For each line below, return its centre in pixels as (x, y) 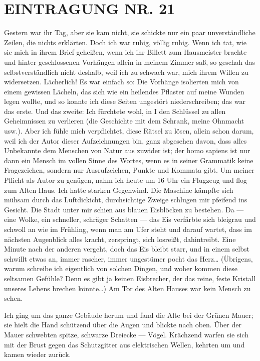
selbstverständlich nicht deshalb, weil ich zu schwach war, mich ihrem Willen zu (126, 72)
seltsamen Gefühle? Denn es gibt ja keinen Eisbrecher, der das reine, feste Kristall (130, 278)
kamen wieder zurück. (38, 354)
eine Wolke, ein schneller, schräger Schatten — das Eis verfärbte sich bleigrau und (130, 219)
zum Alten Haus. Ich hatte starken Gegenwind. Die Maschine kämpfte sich (119, 190)
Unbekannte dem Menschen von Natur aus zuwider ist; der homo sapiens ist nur (127, 150)
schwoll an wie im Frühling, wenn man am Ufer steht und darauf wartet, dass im (128, 229)
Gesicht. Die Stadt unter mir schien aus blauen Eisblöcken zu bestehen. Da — (124, 209)
